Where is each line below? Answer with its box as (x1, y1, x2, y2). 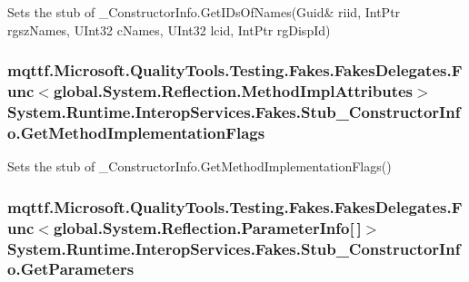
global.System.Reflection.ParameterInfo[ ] (53, 216, 362, 238)
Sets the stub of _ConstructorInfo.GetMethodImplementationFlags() (7, 157, 392, 176)
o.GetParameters (7, 258, 135, 280)
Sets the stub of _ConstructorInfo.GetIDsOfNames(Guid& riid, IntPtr (7, 3, 401, 21)
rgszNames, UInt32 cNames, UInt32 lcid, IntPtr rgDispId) (7, 20, 331, 39)
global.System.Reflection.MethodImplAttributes (53, 80, 414, 102)
